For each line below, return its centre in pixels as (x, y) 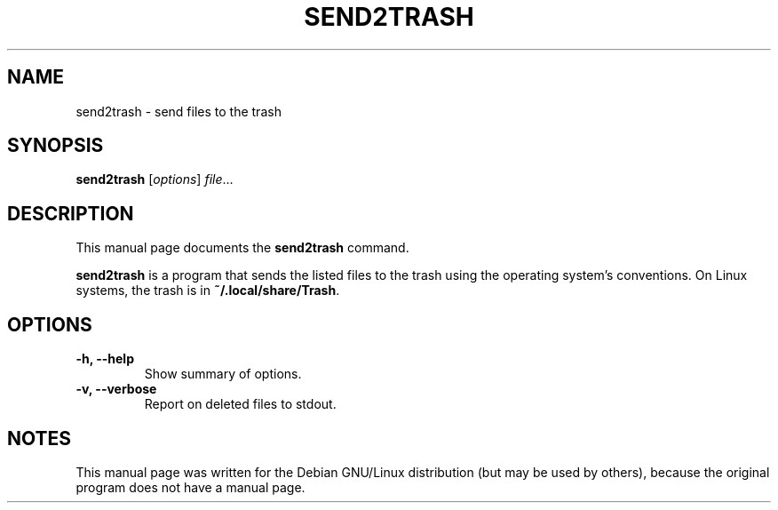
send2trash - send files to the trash (179, 111)
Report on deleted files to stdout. (240, 404)
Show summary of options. (223, 374)
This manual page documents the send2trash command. (242, 248)
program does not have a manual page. (191, 487)
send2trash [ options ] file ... (155, 179)
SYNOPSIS (56, 146)
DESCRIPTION (71, 213)
